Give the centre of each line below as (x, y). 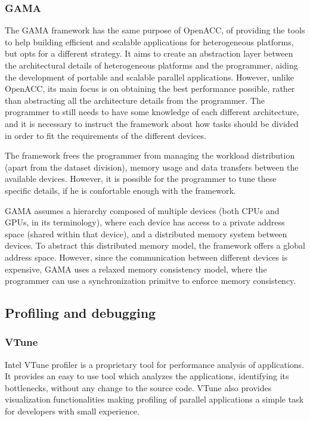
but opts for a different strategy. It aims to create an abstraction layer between (149, 53)
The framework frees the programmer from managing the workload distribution (150, 155)
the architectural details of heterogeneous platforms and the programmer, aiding (151, 65)
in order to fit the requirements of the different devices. (106, 135)
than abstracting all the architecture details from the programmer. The (135, 100)
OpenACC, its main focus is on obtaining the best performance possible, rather (150, 89)
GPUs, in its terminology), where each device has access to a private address (145, 222)
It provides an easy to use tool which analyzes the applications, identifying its (147, 376)
